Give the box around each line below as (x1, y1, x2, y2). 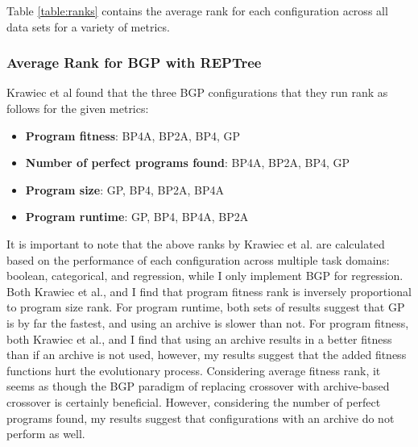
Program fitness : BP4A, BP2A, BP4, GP (25, 127, 241, 144)
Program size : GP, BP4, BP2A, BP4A (25, 181, 225, 198)
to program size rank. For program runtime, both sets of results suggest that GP (6, 299, 405, 315)
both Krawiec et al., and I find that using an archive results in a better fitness (6, 330, 392, 347)
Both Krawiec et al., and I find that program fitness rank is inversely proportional (6, 282, 412, 299)
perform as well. (6, 425, 85, 442)
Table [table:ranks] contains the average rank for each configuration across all (6, 2, 388, 19)
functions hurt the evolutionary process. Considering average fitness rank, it (6, 361, 381, 378)
